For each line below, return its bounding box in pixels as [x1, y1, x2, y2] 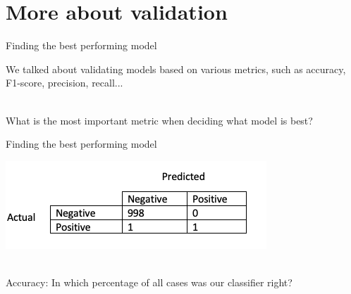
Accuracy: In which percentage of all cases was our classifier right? [6, 274, 292, 289]
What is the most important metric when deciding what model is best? [6, 113, 313, 127]
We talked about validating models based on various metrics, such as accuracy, [6, 61, 346, 76]
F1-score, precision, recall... [6, 75, 123, 90]
